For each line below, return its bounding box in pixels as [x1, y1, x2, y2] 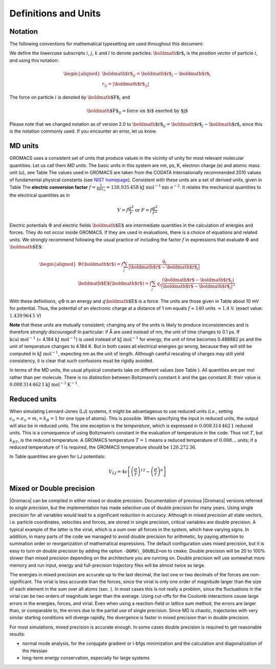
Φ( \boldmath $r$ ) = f [78, 261, 124, 267]
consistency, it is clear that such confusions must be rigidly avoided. [9, 358, 154, 364]
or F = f [134, 207, 153, 213]
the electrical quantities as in [9, 192, 70, 198]
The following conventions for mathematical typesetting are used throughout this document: [9, 41, 204, 47]
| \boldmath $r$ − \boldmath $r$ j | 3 [161, 282, 235, 290]
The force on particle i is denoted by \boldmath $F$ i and [9, 94, 130, 102]
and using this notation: [9, 57, 59, 64]
